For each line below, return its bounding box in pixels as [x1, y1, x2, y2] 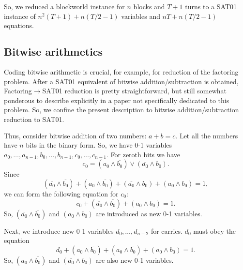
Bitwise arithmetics [4, 44, 103, 59]
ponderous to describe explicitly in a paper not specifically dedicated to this [4, 95, 229, 105]
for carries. [151, 225, 183, 236]
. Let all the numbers [175, 130, 238, 140]
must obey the [193, 225, 236, 236]
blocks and [133, 1, 165, 11]
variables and [121, 11, 160, 21]
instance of [4, 11, 36, 21]
